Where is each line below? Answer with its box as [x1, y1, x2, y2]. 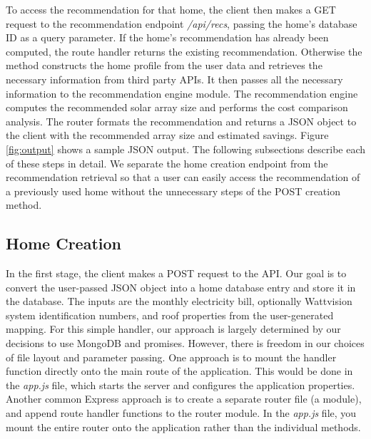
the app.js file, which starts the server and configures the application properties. [6, 377, 355, 392]
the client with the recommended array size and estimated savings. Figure [6, 128, 329, 143]
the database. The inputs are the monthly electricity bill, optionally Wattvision [6, 294, 352, 309]
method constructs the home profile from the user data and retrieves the [6, 58, 322, 73]
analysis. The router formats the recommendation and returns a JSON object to [6, 113, 357, 128]
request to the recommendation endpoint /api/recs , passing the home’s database [6, 16, 357, 31]
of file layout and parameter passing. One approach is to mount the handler [6, 349, 337, 364]
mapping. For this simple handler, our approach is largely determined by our [6, 321, 341, 336]
